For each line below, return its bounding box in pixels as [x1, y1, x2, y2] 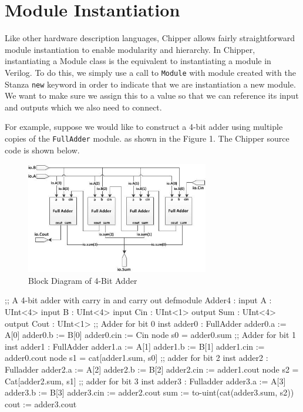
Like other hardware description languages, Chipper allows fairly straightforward [5, 32, 295, 44]
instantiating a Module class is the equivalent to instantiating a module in [5, 55, 271, 67]
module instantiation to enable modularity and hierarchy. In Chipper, [5, 43, 255, 55]
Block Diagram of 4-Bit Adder [28, 274, 137, 286]
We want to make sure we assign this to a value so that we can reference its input [5, 89, 299, 102]
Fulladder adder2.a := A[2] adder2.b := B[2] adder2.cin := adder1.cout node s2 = [5, 363, 299, 375]
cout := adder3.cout [5, 397, 77, 410]
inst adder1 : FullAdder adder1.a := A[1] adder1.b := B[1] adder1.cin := [5, 340, 265, 352]
